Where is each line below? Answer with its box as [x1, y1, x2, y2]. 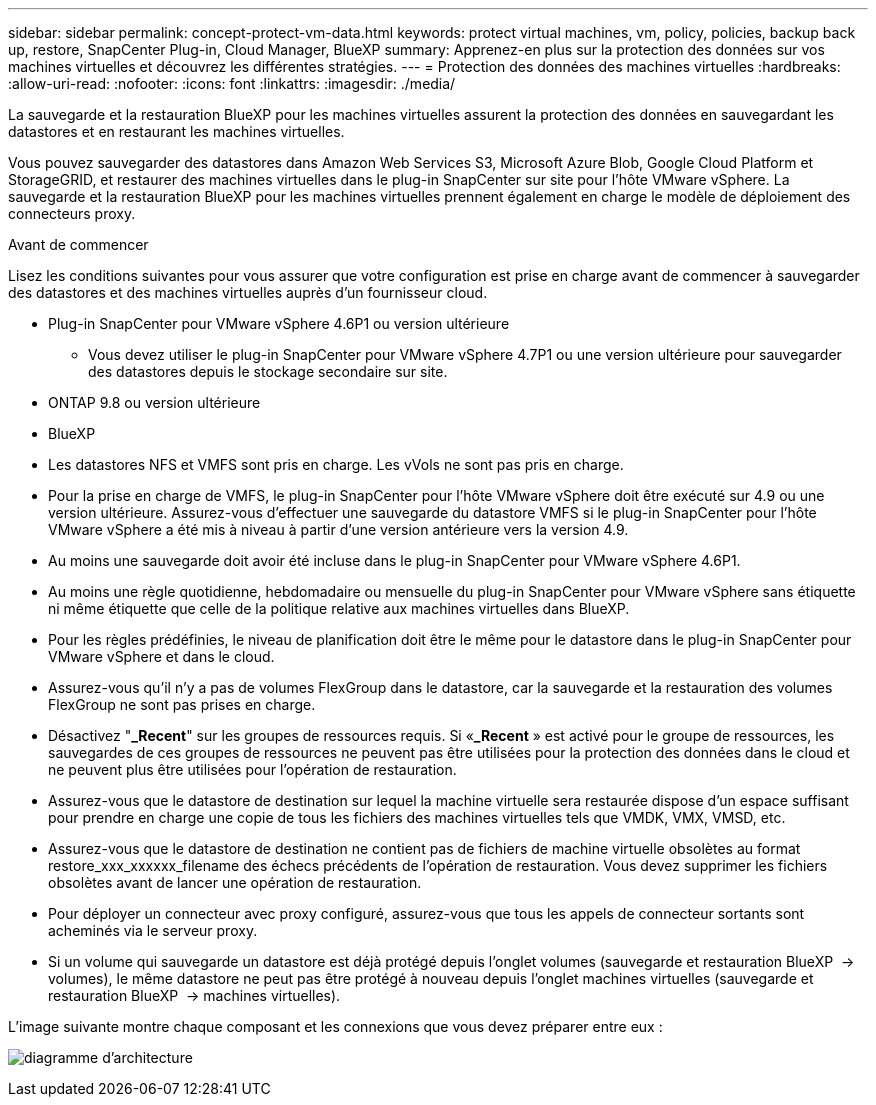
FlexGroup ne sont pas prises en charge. [48, 696, 316, 713]
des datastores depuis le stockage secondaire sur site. [88, 363, 448, 380]
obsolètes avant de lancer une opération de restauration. [48, 874, 422, 891]
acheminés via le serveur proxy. [48, 922, 258, 939]
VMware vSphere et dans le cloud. [48, 648, 275, 665]
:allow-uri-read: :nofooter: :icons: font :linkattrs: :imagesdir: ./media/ [8, 75, 456, 92]
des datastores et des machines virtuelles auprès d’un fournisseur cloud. [8, 284, 488, 301]
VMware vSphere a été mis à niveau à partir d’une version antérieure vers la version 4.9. [48, 521, 629, 538]
